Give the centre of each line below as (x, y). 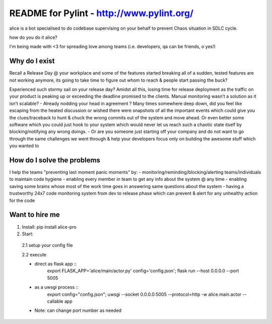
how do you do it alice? (33, 37)
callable (55, 301)
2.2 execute (34, 254)
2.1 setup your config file (47, 245)
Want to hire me (35, 215)
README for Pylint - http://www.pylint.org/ (101, 13)
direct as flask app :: (56, 264)
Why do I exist (32, 61)
